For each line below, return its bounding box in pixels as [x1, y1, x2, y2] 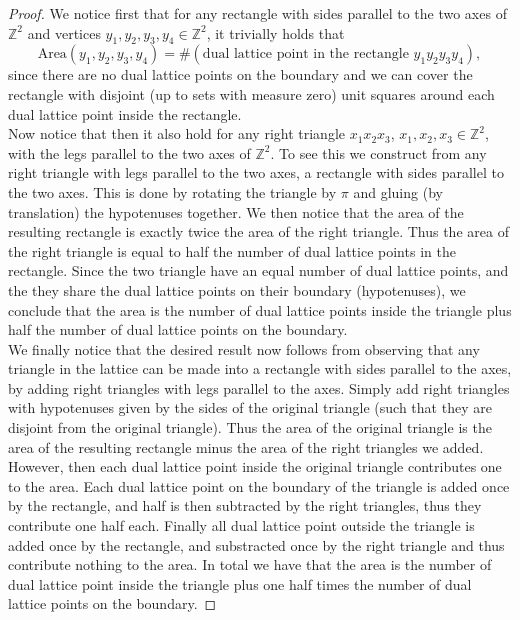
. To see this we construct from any [270, 142, 487, 163]
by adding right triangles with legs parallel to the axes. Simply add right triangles [8, 377, 510, 398]
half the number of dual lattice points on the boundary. [8, 319, 348, 340]
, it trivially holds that [206, 22, 345, 43]
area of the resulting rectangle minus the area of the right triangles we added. [8, 436, 484, 457]
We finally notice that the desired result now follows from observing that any [8, 338, 480, 359]
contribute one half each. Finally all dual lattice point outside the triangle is [8, 515, 475, 536]
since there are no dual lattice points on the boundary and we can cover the [8, 64, 473, 85]
